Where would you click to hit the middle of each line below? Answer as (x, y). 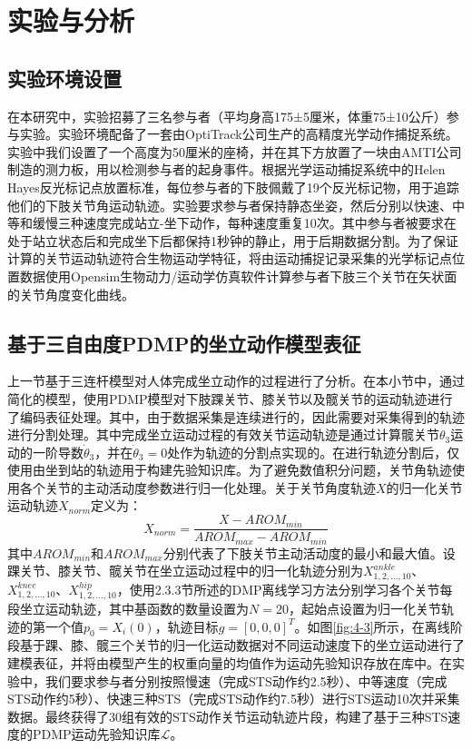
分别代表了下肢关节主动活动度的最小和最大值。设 (309, 552)
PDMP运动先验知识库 (96, 734)
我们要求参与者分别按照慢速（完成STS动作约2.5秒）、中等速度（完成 (246, 680)
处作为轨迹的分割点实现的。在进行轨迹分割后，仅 (314, 452)
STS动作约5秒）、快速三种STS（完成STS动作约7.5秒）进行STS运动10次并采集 (234, 699)
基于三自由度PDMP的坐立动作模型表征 (184, 343)
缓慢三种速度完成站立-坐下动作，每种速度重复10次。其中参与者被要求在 (244, 223)
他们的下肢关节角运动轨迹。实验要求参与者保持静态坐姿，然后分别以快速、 (230, 205)
